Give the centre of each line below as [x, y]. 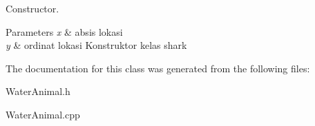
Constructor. [32, 8]
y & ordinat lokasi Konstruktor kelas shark [96, 45]
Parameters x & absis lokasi [64, 31]
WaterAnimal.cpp [43, 114]
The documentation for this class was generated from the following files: [158, 68]
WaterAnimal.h [38, 91]
